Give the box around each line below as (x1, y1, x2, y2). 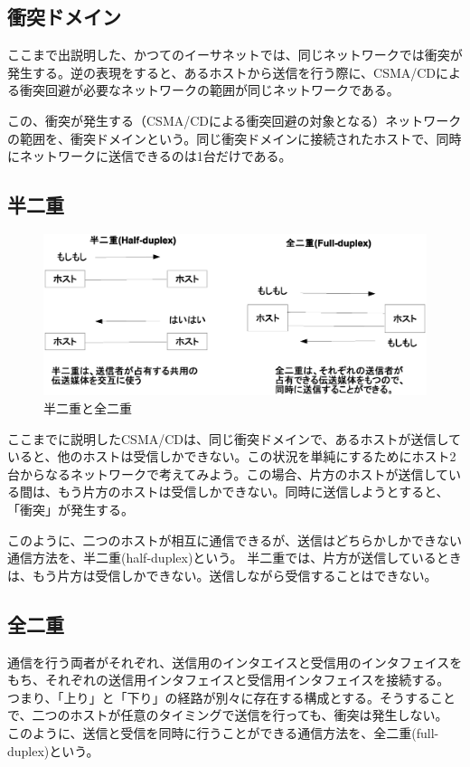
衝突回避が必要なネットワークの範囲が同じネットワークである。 (19, 80, 399, 99)
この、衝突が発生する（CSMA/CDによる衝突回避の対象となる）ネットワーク (7, 110, 462, 129)
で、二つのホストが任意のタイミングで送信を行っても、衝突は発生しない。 (7, 705, 448, 724)
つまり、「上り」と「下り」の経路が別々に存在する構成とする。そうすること (7, 687, 456, 706)
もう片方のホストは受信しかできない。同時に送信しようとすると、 (57, 482, 449, 501)
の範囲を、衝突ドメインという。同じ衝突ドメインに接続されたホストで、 (7, 128, 437, 147)
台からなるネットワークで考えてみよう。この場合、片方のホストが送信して (7, 464, 449, 483)
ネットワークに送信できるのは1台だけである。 (19, 147, 292, 166)
